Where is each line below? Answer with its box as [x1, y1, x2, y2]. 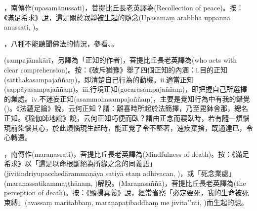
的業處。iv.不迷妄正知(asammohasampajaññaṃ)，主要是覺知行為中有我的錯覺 [4, 93, 250, 104]
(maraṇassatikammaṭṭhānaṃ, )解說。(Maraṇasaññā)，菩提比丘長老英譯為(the [4, 177, 246, 188]
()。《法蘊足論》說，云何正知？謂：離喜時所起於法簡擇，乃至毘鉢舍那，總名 [4, 103, 248, 113]
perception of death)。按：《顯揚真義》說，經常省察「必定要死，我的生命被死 [4, 187, 249, 198]
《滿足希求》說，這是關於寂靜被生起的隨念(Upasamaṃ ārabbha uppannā [4, 12, 231, 22]
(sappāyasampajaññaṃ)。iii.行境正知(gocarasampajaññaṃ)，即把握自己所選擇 [4, 84, 247, 94]
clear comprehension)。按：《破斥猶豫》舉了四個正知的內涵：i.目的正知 [4, 64, 228, 74]
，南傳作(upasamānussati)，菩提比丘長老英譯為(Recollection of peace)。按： [4, 2, 244, 12]
